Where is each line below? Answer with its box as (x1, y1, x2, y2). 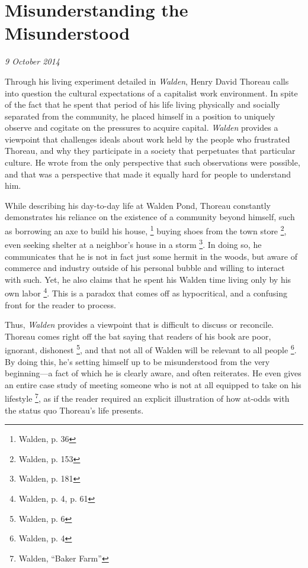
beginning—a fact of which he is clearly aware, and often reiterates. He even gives (5, 367, 301, 379)
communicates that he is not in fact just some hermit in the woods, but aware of (5, 250, 297, 262)
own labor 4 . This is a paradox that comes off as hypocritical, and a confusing (5, 285, 287, 299)
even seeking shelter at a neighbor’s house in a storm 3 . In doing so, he (5, 237, 262, 250)
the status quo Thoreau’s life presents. (5, 404, 144, 416)
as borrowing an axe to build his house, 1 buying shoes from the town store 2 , (5, 223, 287, 237)
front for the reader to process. (5, 298, 116, 311)
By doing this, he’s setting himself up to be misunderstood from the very (5, 355, 270, 367)
